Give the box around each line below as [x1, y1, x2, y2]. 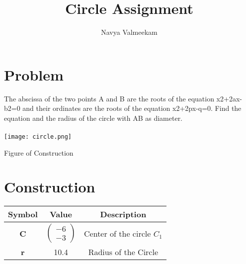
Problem [4, 64, 64, 85]
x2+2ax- [216, 93, 242, 103]
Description [100, 208, 147, 220]
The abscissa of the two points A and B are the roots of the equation [4, 93, 214, 103]
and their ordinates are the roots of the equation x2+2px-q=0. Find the [22, 103, 242, 113]
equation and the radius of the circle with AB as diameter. [4, 112, 183, 123]
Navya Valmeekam [101, 27, 158, 37]
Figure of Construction [4, 147, 74, 158]
